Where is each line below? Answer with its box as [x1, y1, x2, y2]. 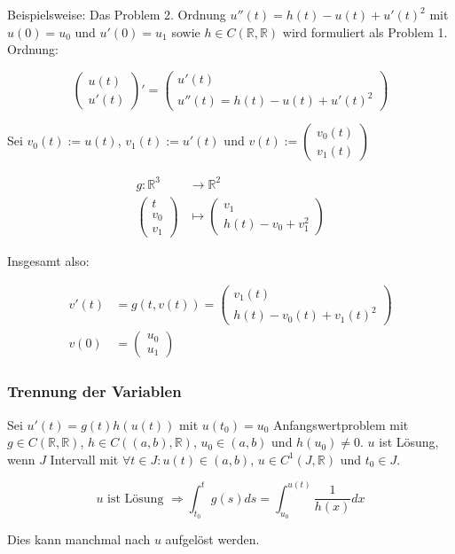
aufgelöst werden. [165, 529, 260, 548]
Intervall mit [50, 449, 119, 468]
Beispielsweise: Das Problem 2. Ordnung [7, 5, 226, 23]
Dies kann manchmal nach [7, 529, 151, 548]
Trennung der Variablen [7, 380, 182, 402]
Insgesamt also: [7, 252, 90, 270]
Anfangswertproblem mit [273, 415, 409, 433]
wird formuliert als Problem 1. [282, 22, 448, 41]
